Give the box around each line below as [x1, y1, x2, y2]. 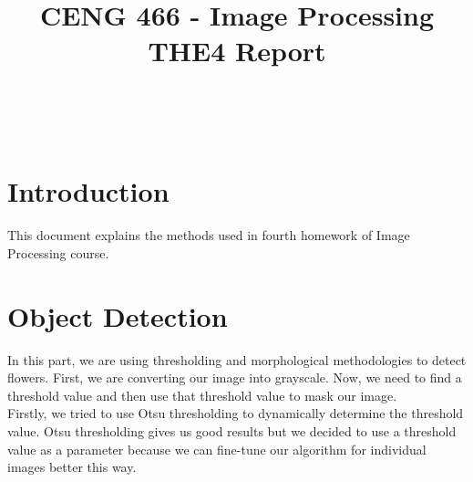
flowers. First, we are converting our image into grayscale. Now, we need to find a [7, 368, 462, 387]
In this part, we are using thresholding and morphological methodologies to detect [7, 350, 467, 369]
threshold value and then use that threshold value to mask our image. [7, 385, 397, 404]
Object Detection [7, 297, 228, 334]
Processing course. [7, 243, 109, 262]
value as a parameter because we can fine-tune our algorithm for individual [7, 439, 427, 458]
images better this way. [7, 457, 137, 477]
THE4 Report [148, 32, 326, 69]
